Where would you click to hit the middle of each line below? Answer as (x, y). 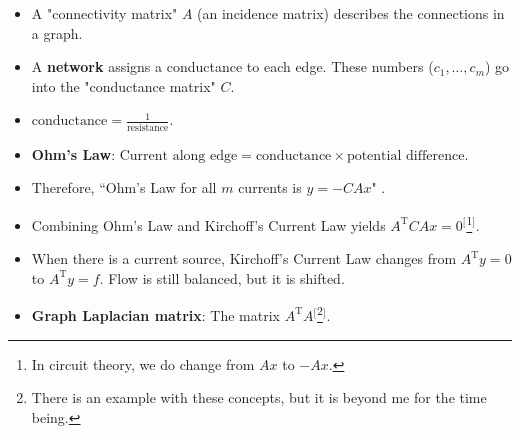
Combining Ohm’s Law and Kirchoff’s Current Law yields (208, 224)
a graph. (57, 32)
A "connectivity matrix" (104, 13)
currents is (270, 187)
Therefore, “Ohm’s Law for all (124, 187)
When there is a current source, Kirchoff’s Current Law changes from (244, 258)
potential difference (405, 155)
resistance (147, 127)
